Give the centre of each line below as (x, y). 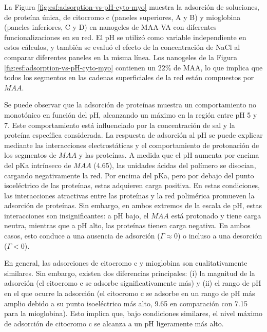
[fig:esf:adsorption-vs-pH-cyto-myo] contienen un (80, 67)
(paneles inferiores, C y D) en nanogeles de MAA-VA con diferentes (110, 27)
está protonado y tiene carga (216, 215)
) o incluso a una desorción (220, 236)
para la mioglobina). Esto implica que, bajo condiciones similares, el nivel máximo (133, 313)
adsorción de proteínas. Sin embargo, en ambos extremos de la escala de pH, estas (133, 205)
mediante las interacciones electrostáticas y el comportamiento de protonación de (132, 145)
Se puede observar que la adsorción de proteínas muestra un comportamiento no (130, 105)
